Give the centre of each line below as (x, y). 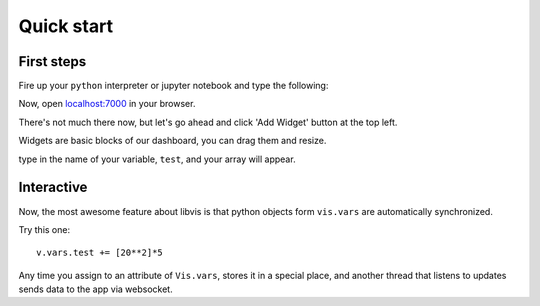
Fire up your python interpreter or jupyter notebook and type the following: (173, 86)
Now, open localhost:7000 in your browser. (107, 104)
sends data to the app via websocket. (96, 289)
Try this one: (44, 229)
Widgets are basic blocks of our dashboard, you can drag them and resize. (172, 141)
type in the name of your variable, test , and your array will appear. (157, 159)
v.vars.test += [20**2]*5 (100, 253)
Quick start (66, 26)
